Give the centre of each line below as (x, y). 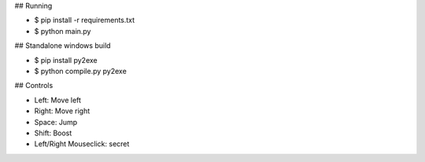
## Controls (34, 86)
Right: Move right (62, 111)
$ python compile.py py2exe (81, 71)
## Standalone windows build (63, 46)
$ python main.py (63, 31)
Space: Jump (56, 122)
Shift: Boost (53, 133)
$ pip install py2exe (66, 60)
